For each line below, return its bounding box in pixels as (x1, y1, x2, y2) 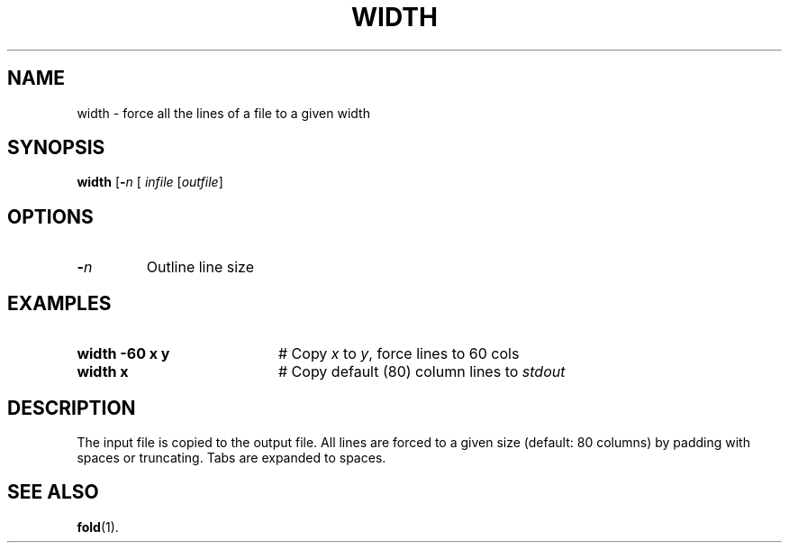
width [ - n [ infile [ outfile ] (77, 174, 223, 190)
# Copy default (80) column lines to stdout (277, 362, 566, 381)
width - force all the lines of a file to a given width (77, 105, 370, 121)
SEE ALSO (7, 481, 99, 504)
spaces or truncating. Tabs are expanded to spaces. (77, 449, 386, 465)
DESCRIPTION (7, 396, 136, 419)
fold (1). (77, 518, 119, 535)
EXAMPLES (7, 291, 112, 315)
